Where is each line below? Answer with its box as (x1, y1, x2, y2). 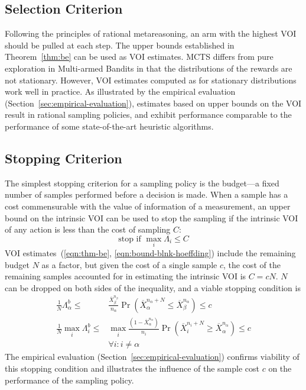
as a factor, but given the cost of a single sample (41, 258, 217, 270)
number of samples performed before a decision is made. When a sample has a (5, 188, 288, 201)
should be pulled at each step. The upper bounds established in (5, 38, 235, 51)
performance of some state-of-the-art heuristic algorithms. (5, 120, 214, 132)
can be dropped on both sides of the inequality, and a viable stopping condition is (5, 281, 301, 294)
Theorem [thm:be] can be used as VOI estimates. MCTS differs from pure (5, 50, 274, 63)
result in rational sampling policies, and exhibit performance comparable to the (5, 108, 292, 121)
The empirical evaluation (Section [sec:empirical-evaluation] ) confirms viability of (5, 350, 300, 363)
